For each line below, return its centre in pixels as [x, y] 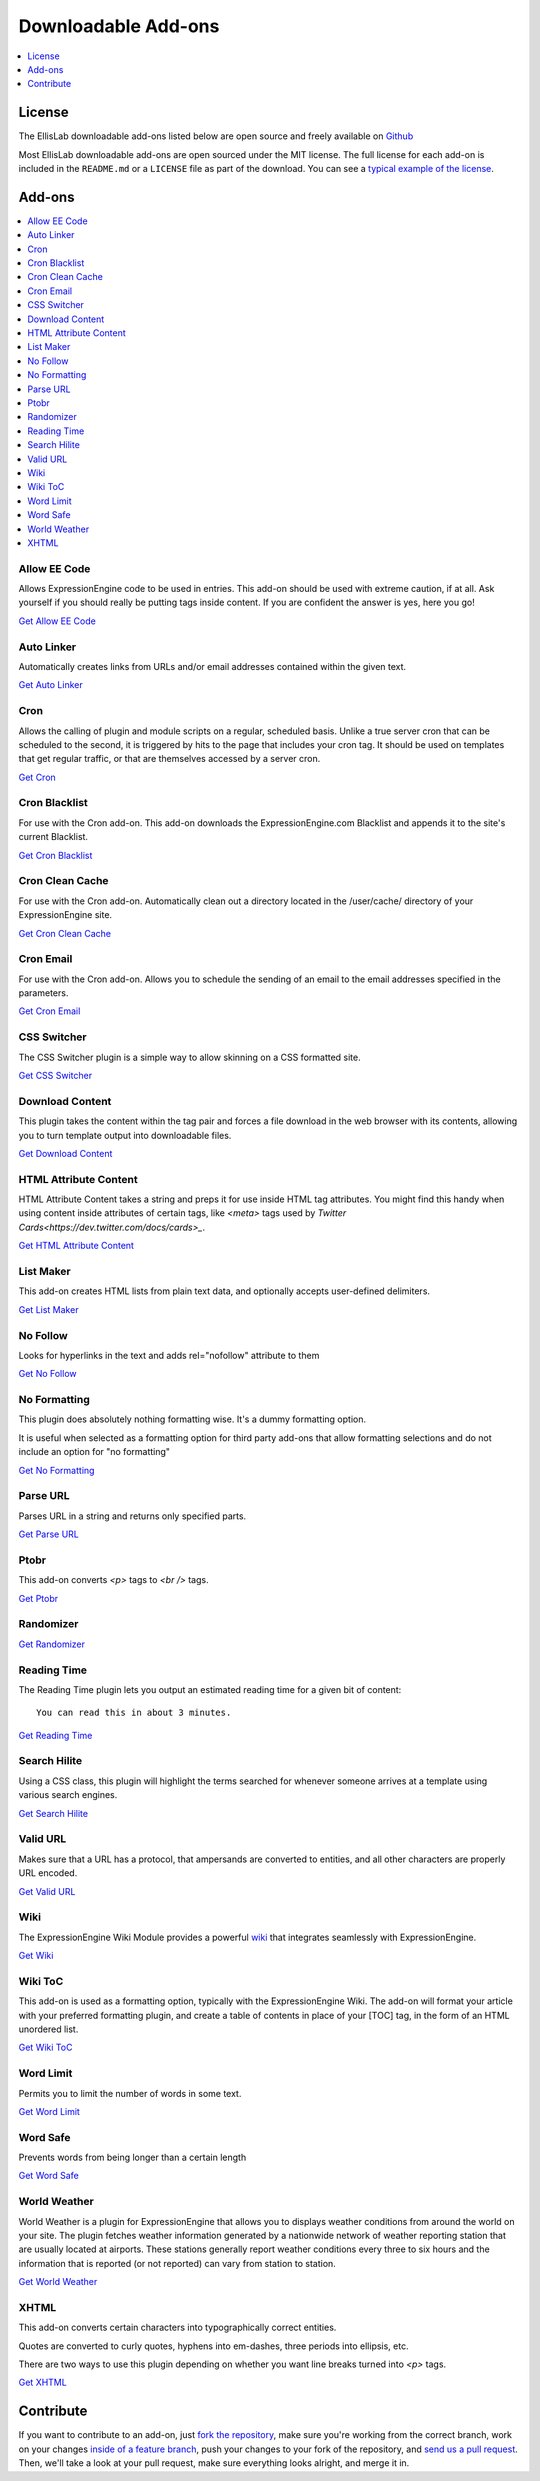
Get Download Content [65, 1153]
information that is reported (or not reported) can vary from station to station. [177, 2263]
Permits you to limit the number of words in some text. [130, 2093]
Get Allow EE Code [57, 621]
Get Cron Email [49, 1011]
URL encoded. [48, 1873]
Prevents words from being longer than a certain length [132, 2157]
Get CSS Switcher [55, 1075]
